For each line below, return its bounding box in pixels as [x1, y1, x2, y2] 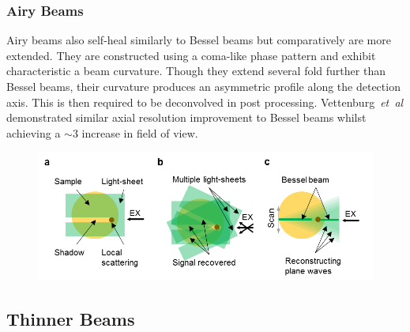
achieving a [6, 124, 61, 141]
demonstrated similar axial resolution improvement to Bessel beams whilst [6, 109, 367, 126]
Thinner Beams [6, 306, 135, 330]
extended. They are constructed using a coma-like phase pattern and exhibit [6, 47, 376, 63]
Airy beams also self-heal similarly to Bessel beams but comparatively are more [6, 32, 391, 48]
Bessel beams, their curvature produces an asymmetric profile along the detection [6, 78, 401, 94]
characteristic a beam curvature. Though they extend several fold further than [6, 62, 386, 79]
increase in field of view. [81, 124, 198, 141]
